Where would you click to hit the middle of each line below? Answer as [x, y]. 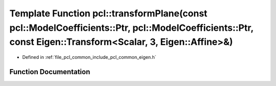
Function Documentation [50, 72]
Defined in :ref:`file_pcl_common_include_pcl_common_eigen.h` [89, 57]
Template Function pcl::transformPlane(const [108, 13]
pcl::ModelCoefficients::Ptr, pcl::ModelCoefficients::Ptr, [132, 28]
